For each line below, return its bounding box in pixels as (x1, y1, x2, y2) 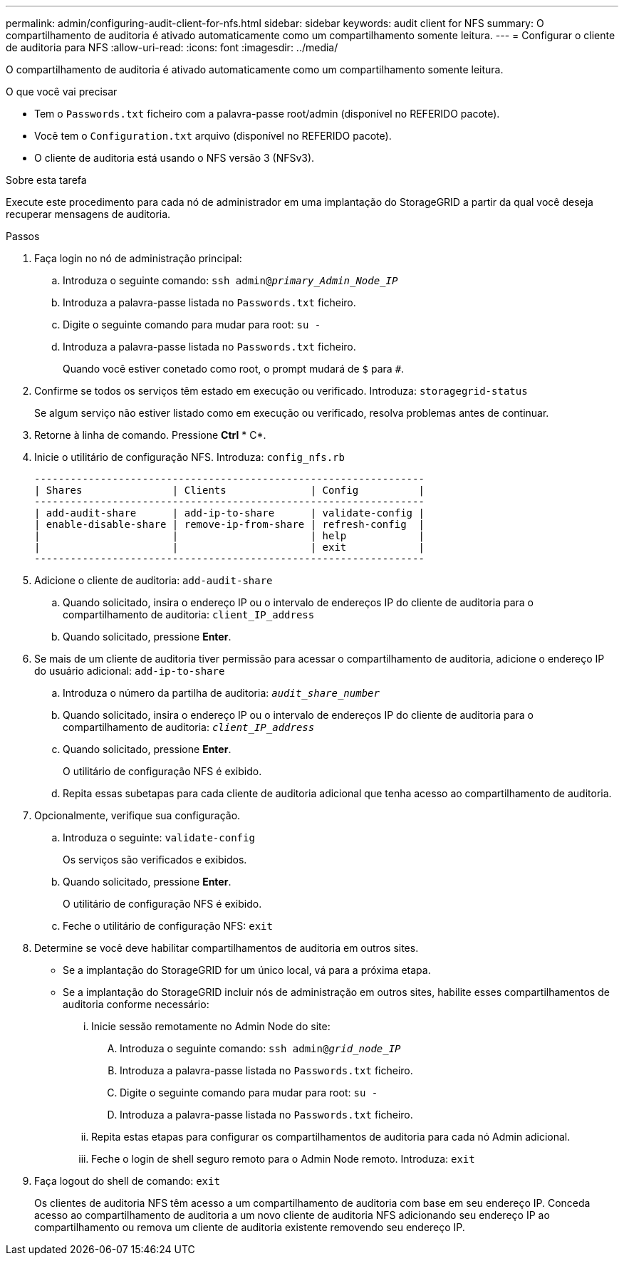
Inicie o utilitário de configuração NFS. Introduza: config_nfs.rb (34, 451, 345, 463)
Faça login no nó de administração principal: (34, 252, 242, 264)
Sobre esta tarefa (6, 174, 87, 186)
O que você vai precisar (6, 85, 118, 98)
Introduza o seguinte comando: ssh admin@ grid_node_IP (120, 1042, 401, 1054)
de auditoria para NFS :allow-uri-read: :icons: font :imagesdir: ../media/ (6, 41, 338, 53)
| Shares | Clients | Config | (34, 484, 425, 496)
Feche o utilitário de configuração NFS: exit (63, 920, 273, 932)
